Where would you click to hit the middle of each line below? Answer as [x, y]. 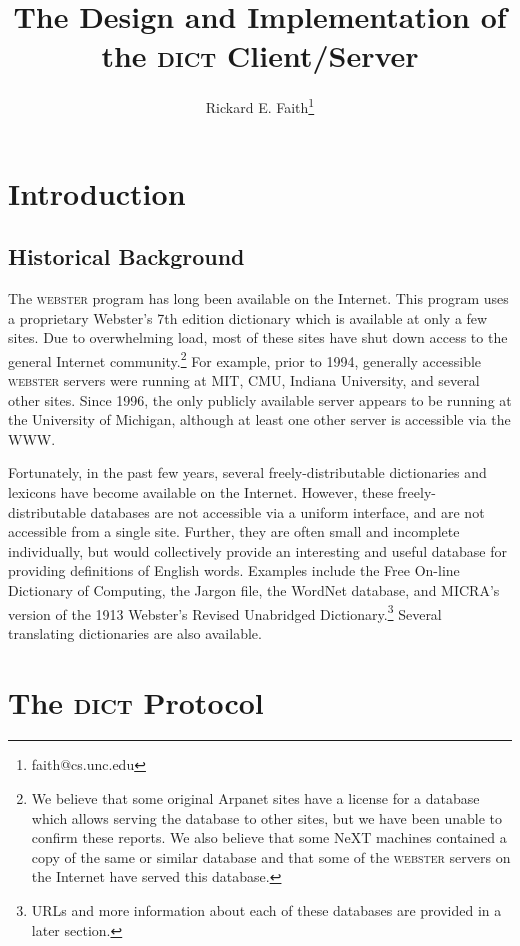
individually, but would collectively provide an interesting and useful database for [257, 550]
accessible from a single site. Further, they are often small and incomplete [234, 531]
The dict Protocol [136, 701]
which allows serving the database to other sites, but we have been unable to [266, 817]
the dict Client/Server [260, 55]
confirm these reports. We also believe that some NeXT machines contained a [269, 837]
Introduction [97, 192]
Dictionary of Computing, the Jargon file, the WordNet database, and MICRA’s [254, 589]
